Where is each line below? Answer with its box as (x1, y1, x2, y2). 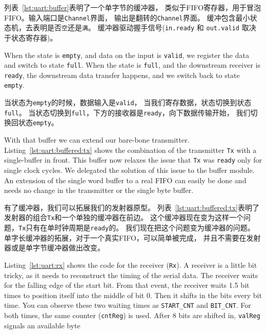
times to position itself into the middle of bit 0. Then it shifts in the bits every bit (4, 289, 262, 300)
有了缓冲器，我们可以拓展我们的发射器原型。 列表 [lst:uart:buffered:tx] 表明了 (4, 202, 259, 212)
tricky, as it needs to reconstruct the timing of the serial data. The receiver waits (4, 269, 258, 280)
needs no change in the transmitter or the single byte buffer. (4, 185, 194, 195)
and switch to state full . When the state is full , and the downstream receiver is (4, 60, 260, 70)
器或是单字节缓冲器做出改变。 (4, 242, 105, 253)
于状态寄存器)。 (4, 32, 57, 43)
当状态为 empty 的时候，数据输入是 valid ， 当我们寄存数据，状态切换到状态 (4, 97, 252, 108)
